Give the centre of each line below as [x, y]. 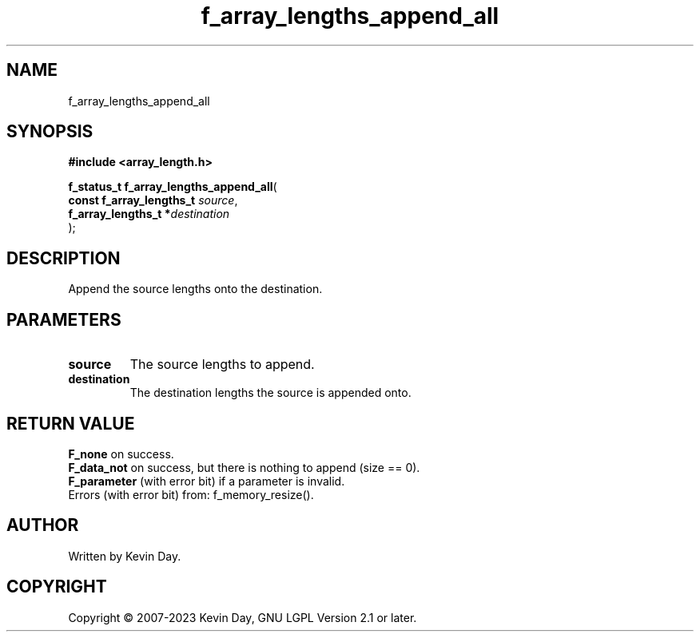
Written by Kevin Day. [125, 556]
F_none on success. [121, 454]
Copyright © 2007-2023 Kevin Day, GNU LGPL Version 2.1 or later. [243, 617]
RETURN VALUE [71, 423]
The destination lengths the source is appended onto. [270, 393]
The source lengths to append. [222, 365]
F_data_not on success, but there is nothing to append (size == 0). [244, 467]
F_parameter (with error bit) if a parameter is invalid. [207, 481]
